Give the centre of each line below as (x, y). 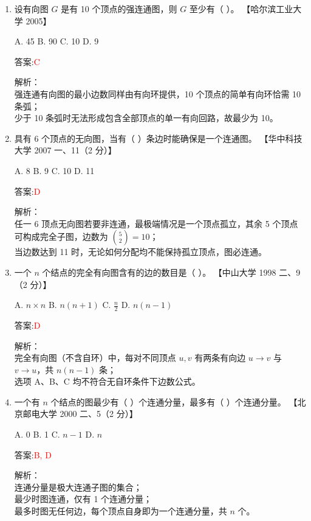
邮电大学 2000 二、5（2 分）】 (80, 414)
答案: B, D (33, 454)
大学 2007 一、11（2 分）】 (65, 150)
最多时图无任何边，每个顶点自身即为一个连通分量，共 (121, 511)
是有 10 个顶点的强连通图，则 (119, 9)
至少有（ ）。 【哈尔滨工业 (241, 9)
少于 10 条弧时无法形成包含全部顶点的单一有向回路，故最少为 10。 (146, 118)
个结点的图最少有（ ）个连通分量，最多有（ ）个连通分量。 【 (174, 401)
